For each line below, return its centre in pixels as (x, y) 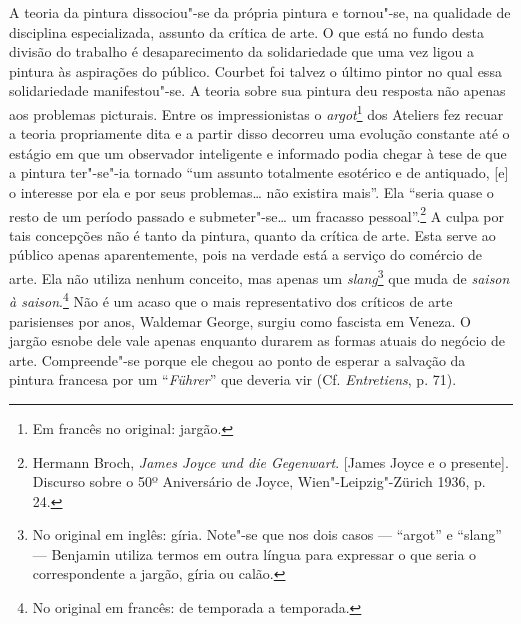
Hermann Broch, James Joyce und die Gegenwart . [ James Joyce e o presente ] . (270, 461)
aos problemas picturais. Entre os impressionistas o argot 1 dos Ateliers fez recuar (256, 112)
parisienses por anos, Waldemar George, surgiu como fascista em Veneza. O (240, 320)
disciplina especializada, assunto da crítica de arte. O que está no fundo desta (246, 31)
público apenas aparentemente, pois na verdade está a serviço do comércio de (245, 254)
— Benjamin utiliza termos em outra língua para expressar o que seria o (254, 553)
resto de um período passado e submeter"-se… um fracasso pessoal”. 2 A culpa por (256, 214)
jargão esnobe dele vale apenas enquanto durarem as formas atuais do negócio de (257, 340)
